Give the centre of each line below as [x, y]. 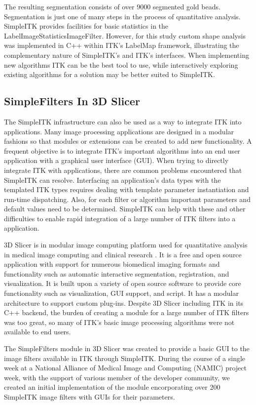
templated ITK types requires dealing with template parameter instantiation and [127, 189]
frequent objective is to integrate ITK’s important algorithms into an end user [122, 150]
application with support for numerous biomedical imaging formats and [112, 264]
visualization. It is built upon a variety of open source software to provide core [123, 283]
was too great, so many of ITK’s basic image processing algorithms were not [119, 322]
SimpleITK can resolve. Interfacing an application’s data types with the [112, 180]
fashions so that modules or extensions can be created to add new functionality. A [128, 141]
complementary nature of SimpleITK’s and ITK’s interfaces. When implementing [127, 55]
